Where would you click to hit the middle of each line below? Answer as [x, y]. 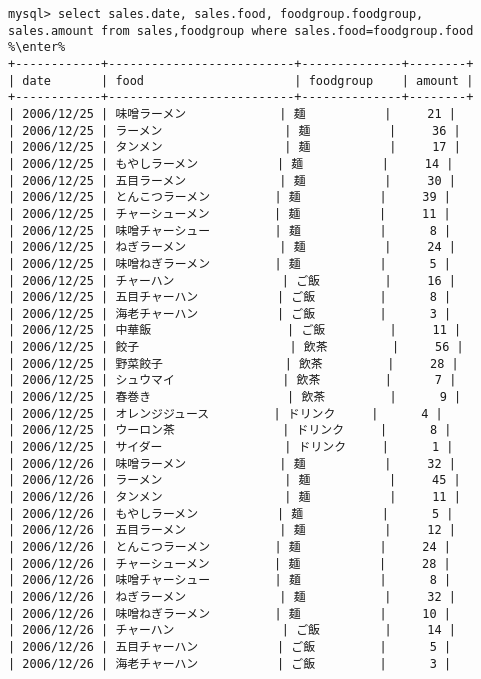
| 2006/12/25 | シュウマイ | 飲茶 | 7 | [232, 380]
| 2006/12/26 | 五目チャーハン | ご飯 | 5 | [230, 646]
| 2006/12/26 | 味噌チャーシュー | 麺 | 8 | [230, 580]
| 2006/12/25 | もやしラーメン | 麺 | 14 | [231, 163]
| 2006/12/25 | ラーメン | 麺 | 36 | [234, 130]
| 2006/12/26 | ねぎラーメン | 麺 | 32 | [232, 596]
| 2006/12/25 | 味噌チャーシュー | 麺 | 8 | [230, 230]
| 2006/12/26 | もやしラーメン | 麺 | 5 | [231, 513]
